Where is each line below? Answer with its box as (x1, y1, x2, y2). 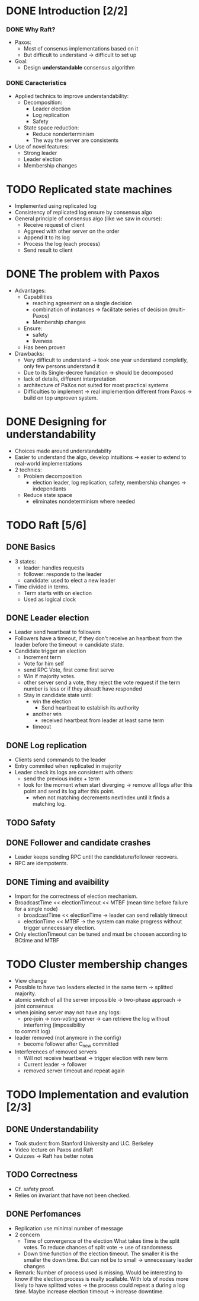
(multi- (168, 306, 185, 313)
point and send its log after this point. (23, 788, 115, 795)
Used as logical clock (23, 596, 76, 603)
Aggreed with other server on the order (23, 227, 120, 235)
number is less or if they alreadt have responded (23, 685, 142, 692)
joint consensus (14, 1002, 54, 1010)
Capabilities (23, 293, 53, 300)
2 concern (14, 1231, 40, 1238)
